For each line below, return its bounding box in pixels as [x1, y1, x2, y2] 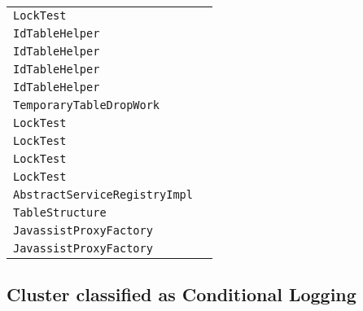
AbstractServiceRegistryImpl [13, 188, 193, 201]
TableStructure [13, 206, 107, 219]
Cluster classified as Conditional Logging [7, 282, 356, 307]
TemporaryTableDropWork [13, 99, 160, 112]
